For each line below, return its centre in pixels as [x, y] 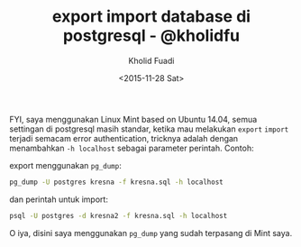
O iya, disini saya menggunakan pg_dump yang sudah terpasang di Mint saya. [151, 233]
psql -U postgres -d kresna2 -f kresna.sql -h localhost [119, 215]
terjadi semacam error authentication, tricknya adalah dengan [124, 138]
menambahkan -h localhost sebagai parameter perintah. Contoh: [132, 148]
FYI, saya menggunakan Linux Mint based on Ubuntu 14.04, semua [133, 119]
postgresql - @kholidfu [151, 36]
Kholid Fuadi [151, 60]
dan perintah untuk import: [59, 199]
